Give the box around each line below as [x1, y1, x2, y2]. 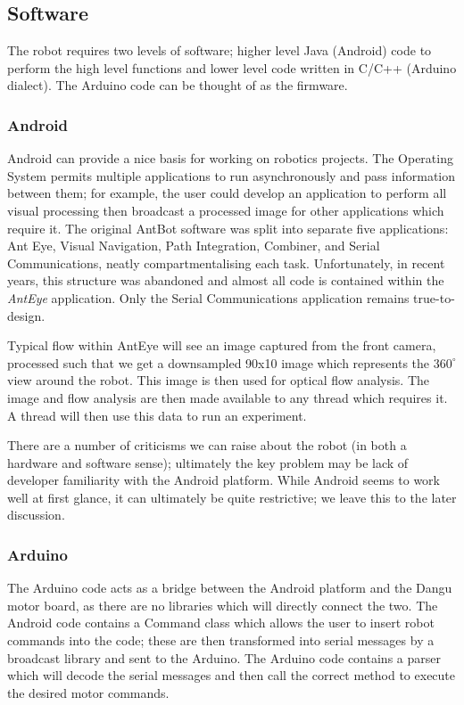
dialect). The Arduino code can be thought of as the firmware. [7, 76, 348, 94]
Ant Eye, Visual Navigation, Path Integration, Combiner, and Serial [7, 236, 380, 255]
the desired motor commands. [7, 683, 170, 701]
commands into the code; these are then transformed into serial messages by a [7, 631, 435, 650]
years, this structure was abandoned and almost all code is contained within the [7, 271, 444, 290]
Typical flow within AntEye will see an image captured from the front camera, [7, 336, 436, 355]
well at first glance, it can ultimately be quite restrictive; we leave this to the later [7, 488, 457, 506]
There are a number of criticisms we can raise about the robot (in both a [7, 436, 407, 455]
